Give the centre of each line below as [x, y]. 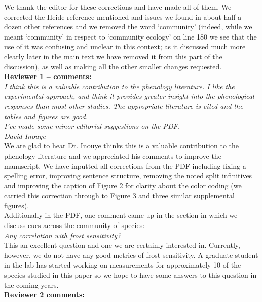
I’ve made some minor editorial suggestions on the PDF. [92, 126]
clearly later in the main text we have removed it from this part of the [113, 56]
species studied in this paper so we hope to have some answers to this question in [130, 275]
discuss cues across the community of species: [74, 225]
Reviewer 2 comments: [44, 295]
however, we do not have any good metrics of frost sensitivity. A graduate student [131, 255]
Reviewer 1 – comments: [48, 76]
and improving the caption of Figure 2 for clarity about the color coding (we [123, 185]
